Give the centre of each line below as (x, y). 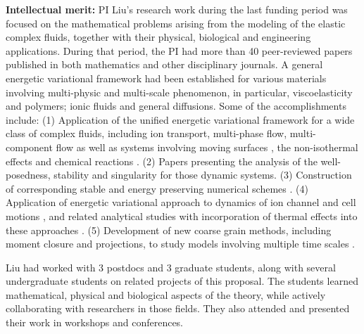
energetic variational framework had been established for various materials (166, 78)
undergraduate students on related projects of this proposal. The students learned (182, 281)
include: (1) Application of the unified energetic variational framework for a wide (180, 119)
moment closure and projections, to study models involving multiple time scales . (180, 244)
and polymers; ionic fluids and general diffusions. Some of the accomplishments (176, 106)
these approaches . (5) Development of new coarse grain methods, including (169, 230)
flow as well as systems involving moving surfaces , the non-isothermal (207, 147)
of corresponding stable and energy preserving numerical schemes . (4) (157, 188)
